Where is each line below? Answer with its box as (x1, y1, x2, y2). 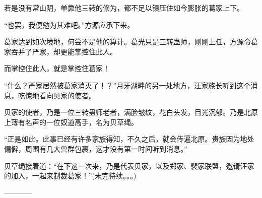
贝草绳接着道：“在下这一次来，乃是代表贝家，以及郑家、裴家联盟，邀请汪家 (4, 160, 254, 171)
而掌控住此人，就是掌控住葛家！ (4, 63, 110, 74)
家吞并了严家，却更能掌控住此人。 (4, 46, 117, 56)
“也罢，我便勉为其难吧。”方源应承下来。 (4, 19, 135, 30)
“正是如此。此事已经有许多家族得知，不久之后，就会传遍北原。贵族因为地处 (4, 134, 254, 144)
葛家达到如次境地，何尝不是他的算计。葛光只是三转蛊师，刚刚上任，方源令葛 (4, 36, 258, 47)
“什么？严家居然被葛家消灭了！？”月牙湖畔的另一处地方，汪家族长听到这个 (4, 80, 251, 90)
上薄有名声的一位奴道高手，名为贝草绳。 (4, 116, 138, 127)
